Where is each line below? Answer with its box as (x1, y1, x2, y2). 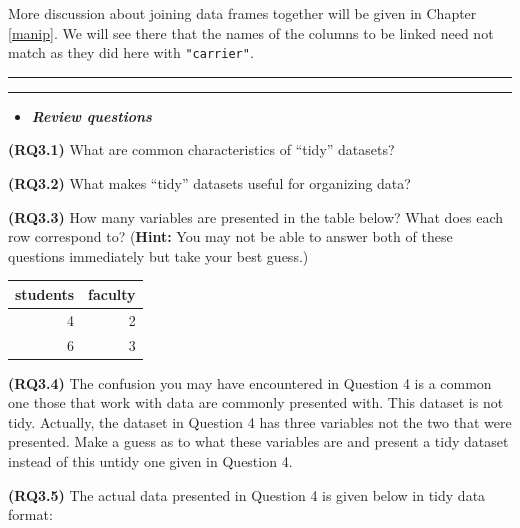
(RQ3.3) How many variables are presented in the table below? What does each (8, 206, 503, 227)
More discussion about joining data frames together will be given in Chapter (8, 3, 477, 23)
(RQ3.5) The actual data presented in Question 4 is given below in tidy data (8, 484, 486, 505)
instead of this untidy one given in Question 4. (8, 451, 293, 472)
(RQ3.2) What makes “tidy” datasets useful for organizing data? (8, 173, 411, 194)
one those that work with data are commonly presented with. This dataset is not (8, 392, 504, 413)
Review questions (31, 105, 152, 126)
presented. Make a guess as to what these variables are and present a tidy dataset (8, 431, 509, 452)
